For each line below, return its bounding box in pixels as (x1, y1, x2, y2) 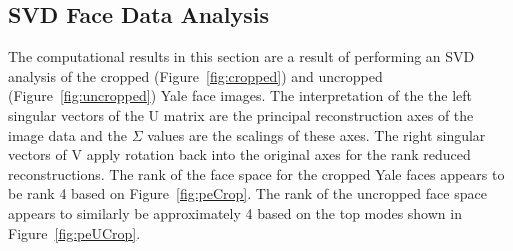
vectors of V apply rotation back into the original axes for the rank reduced (8, 144, 471, 165)
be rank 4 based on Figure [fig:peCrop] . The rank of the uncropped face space (8, 183, 487, 204)
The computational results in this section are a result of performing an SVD (8, 46, 475, 67)
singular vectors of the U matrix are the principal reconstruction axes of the (8, 104, 474, 125)
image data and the (8, 124, 127, 145)
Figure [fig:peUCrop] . (8, 222, 141, 243)
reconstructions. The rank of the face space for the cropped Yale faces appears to (8, 163, 505, 184)
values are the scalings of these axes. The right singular (147, 124, 486, 145)
